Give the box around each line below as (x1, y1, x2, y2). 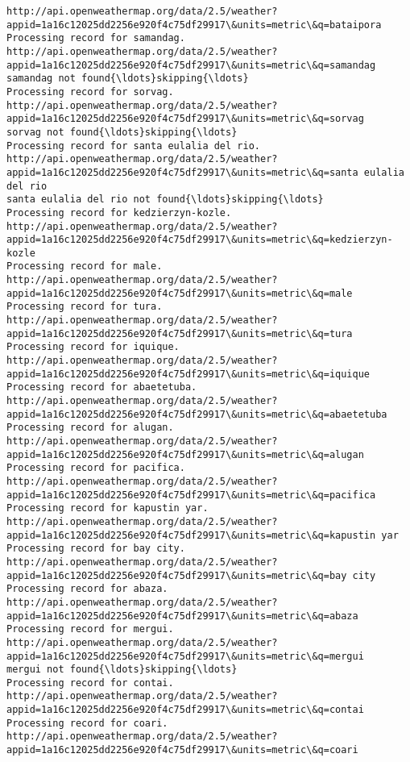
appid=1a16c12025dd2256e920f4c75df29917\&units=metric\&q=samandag (6, 59, 376, 71)
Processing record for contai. (6, 677, 174, 689)
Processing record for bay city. (6, 543, 185, 555)
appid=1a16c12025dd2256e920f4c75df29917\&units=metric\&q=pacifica (6, 489, 376, 501)
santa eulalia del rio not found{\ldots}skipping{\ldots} (6, 194, 324, 206)
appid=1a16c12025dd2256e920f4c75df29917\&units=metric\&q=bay (6, 569, 347, 581)
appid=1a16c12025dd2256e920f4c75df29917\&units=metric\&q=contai (6, 704, 364, 716)
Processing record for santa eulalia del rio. (6, 139, 260, 152)
